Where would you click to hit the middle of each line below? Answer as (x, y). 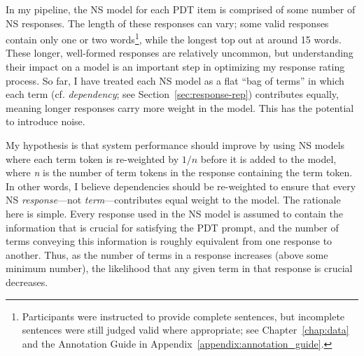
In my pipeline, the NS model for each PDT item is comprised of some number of (181, 9)
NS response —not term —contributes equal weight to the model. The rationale (173, 200)
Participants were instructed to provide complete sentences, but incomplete (183, 316)
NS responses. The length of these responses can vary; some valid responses (167, 23)
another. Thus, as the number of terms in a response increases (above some (167, 254)
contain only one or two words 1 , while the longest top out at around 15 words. (174, 38)
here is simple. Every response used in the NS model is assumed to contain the (174, 213)
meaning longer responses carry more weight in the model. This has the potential (180, 107)
